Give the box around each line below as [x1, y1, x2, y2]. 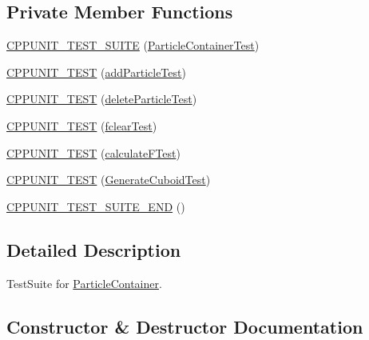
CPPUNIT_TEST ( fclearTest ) [6, 117, 157, 134]
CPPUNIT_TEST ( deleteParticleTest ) [6, 90, 197, 107]
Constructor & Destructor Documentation [6, 314, 363, 338]
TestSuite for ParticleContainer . [6, 274, 162, 291]
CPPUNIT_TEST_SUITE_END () [6, 198, 185, 214]
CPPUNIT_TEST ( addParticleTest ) [6, 63, 186, 80]
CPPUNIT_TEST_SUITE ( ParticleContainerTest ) [6, 37, 260, 54]
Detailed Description [6, 237, 181, 262]
